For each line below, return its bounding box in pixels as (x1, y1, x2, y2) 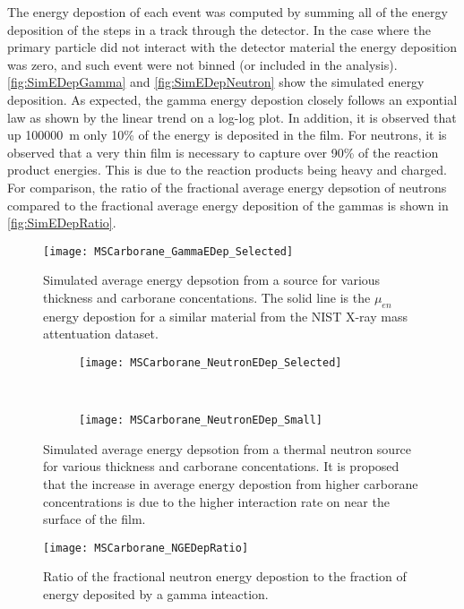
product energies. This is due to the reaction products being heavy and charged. (7, 160, 447, 179)
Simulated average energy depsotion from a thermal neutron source (43, 439, 412, 458)
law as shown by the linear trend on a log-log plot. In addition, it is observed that (7, 107, 457, 126)
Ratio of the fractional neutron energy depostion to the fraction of (43, 567, 407, 586)
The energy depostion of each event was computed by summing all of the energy (7, 3, 448, 21)
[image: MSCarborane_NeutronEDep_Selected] (79, 356, 342, 369)
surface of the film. (43, 510, 146, 528)
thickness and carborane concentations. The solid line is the (43, 287, 371, 306)
